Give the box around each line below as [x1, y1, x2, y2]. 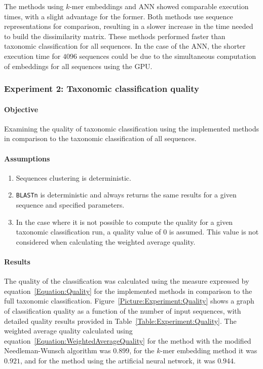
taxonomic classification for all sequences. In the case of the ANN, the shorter [4, 41, 246, 51]
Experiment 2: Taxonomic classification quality [4, 82, 200, 95]
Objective [4, 104, 39, 114]
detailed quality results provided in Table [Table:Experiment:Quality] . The [4, 315, 237, 326]
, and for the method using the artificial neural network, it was [20, 355, 215, 365]
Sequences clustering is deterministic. [16, 172, 131, 183]
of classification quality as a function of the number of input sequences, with [4, 305, 241, 316]
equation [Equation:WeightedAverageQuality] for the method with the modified [4, 335, 251, 346]
